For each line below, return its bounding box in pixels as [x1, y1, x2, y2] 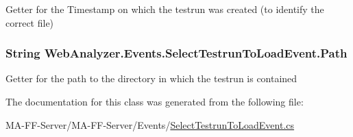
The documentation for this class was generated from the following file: [5, 95, 304, 108]
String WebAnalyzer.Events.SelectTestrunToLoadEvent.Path [5, 45, 348, 62]
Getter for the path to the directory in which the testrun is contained [5, 71, 297, 86]
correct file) [5, 15, 54, 29]
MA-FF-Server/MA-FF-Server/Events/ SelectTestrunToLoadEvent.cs [5, 117, 295, 132]
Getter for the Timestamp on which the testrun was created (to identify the [5, 2, 324, 16]
